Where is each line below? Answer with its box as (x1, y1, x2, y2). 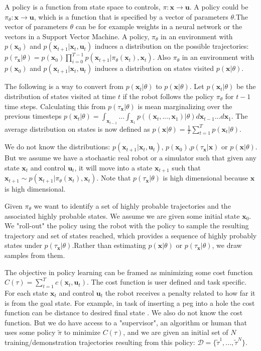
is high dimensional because (163, 172, 248, 183)
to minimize (64, 327, 100, 337)
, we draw (212, 240, 242, 250)
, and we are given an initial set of (123, 327, 228, 337)
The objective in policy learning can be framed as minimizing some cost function (5, 267, 253, 277)
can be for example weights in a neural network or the (75, 21, 242, 32)
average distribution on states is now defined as (5, 123, 150, 134)
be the (236, 81, 256, 92)
